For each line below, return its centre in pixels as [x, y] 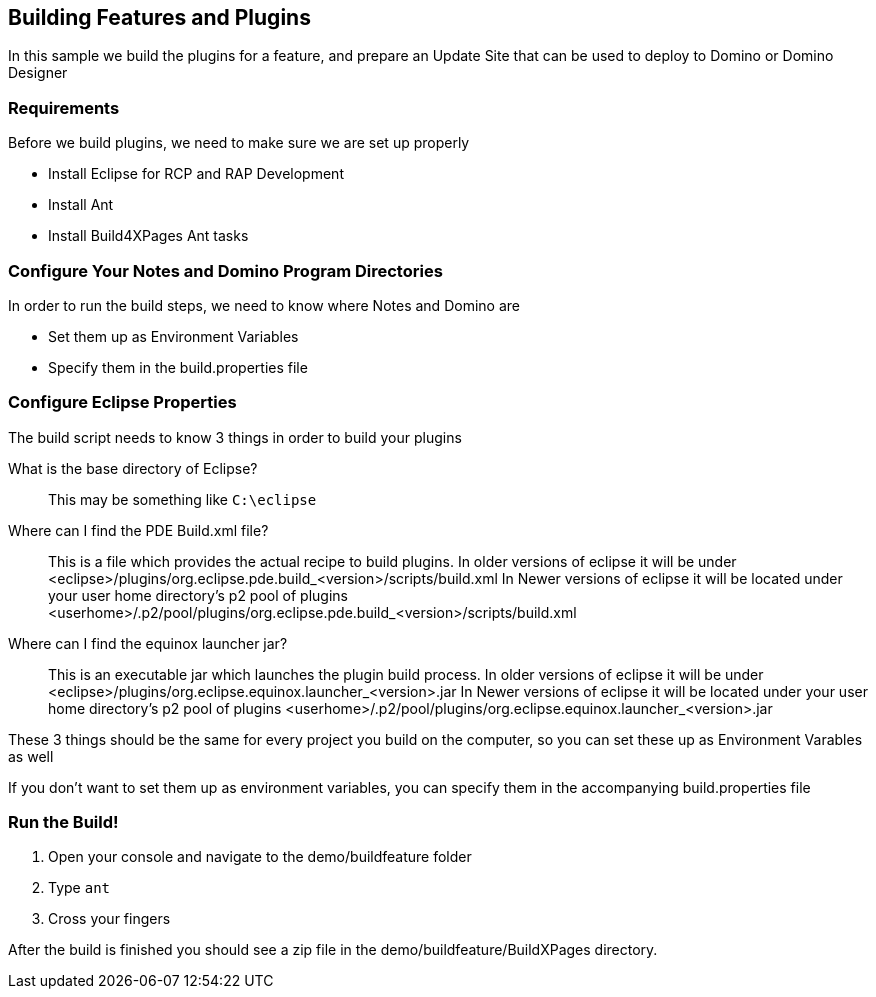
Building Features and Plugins [159, 17]
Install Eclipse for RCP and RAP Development [196, 174]
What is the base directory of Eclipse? [133, 468]
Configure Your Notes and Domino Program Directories [225, 270]
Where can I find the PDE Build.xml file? [138, 530]
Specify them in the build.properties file [178, 367]
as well [31, 756]
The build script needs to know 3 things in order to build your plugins [235, 437]
